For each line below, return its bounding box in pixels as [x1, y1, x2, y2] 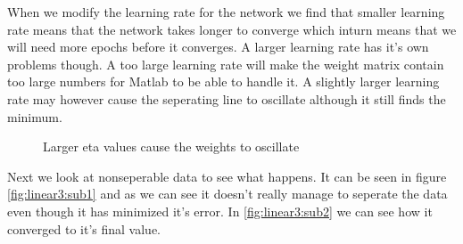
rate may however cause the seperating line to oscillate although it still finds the [7, 89, 446, 108]
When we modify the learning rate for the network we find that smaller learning [7, 3, 445, 20]
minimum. [7, 107, 62, 126]
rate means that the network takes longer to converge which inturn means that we [7, 20, 457, 38]
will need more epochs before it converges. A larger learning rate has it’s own [7, 37, 429, 56]
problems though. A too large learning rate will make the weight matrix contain [7, 54, 444, 73]
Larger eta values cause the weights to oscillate [43, 137, 300, 156]
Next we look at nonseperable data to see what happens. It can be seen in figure [7, 167, 447, 185]
